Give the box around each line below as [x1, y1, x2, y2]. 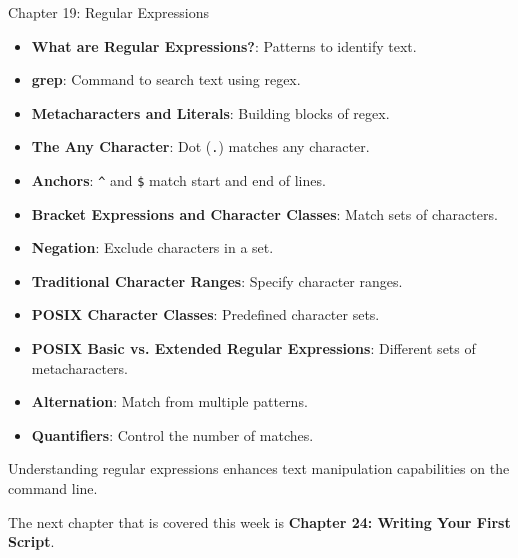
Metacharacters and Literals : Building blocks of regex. [31, 102, 390, 123]
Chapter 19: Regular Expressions [8, 2, 210, 22]
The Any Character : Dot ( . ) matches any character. [31, 136, 370, 157]
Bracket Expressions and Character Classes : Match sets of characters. [31, 203, 498, 224]
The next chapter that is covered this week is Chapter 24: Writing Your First [8, 511, 511, 532]
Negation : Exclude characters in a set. [31, 237, 274, 258]
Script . [8, 531, 55, 552]
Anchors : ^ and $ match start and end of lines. [31, 170, 326, 191]
